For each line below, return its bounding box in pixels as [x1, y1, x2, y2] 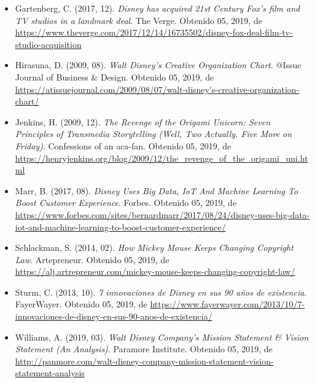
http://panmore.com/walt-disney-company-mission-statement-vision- [15, 354, 274, 367]
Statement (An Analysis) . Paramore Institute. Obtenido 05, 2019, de [15, 342, 273, 355]
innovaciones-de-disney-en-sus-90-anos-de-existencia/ [15, 310, 212, 323]
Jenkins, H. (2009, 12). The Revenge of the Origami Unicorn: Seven [15, 115, 270, 128]
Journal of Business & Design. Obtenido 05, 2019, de [15, 70, 214, 83]
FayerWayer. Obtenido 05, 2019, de [15, 298, 147, 310]
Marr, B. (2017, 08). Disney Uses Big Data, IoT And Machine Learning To [15, 184, 298, 197]
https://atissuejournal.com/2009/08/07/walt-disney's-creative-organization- [15, 82, 300, 95]
